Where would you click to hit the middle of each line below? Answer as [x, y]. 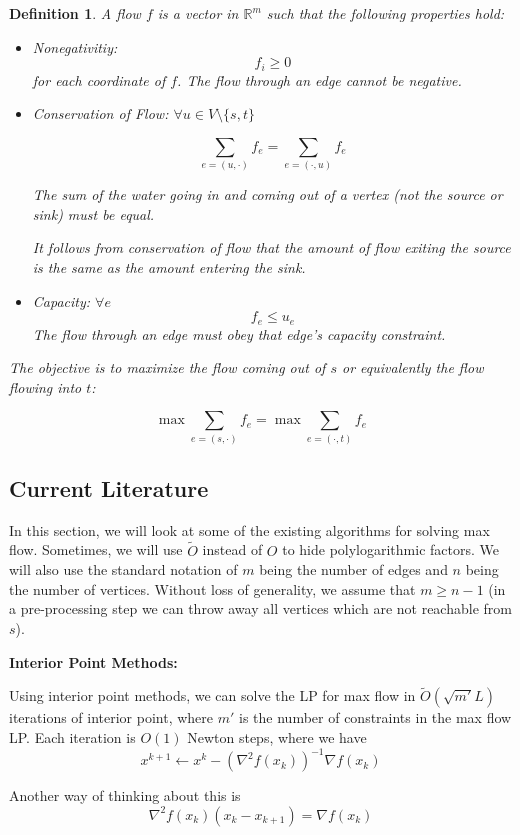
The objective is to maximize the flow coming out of [167, 367]
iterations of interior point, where [111, 717]
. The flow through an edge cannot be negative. [319, 79]
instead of [232, 549]
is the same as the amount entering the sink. [169, 266]
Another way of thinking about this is [125, 795]
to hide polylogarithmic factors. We [390, 549]
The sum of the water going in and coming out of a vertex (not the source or [267, 194]
